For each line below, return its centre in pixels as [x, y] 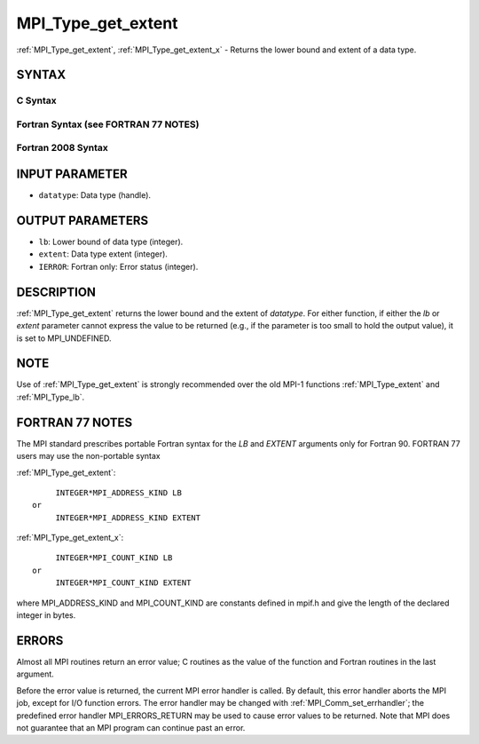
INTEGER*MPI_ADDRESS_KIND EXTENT [128, 518]
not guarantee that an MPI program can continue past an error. [131, 727]
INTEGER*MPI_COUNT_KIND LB [114, 558]
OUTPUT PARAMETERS [82, 221]
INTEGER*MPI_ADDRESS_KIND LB [118, 492]
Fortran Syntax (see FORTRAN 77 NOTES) [108, 124]
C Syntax [36, 100]
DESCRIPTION [56, 292]
